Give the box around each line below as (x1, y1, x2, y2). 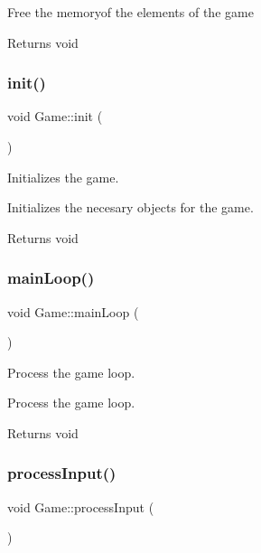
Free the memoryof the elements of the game (7, 3, 254, 21)
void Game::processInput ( (7, 497, 154, 516)
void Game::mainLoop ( (7, 302, 139, 321)
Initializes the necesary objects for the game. (7, 198, 254, 217)
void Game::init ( (7, 107, 103, 126)
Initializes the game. (7, 167, 119, 186)
